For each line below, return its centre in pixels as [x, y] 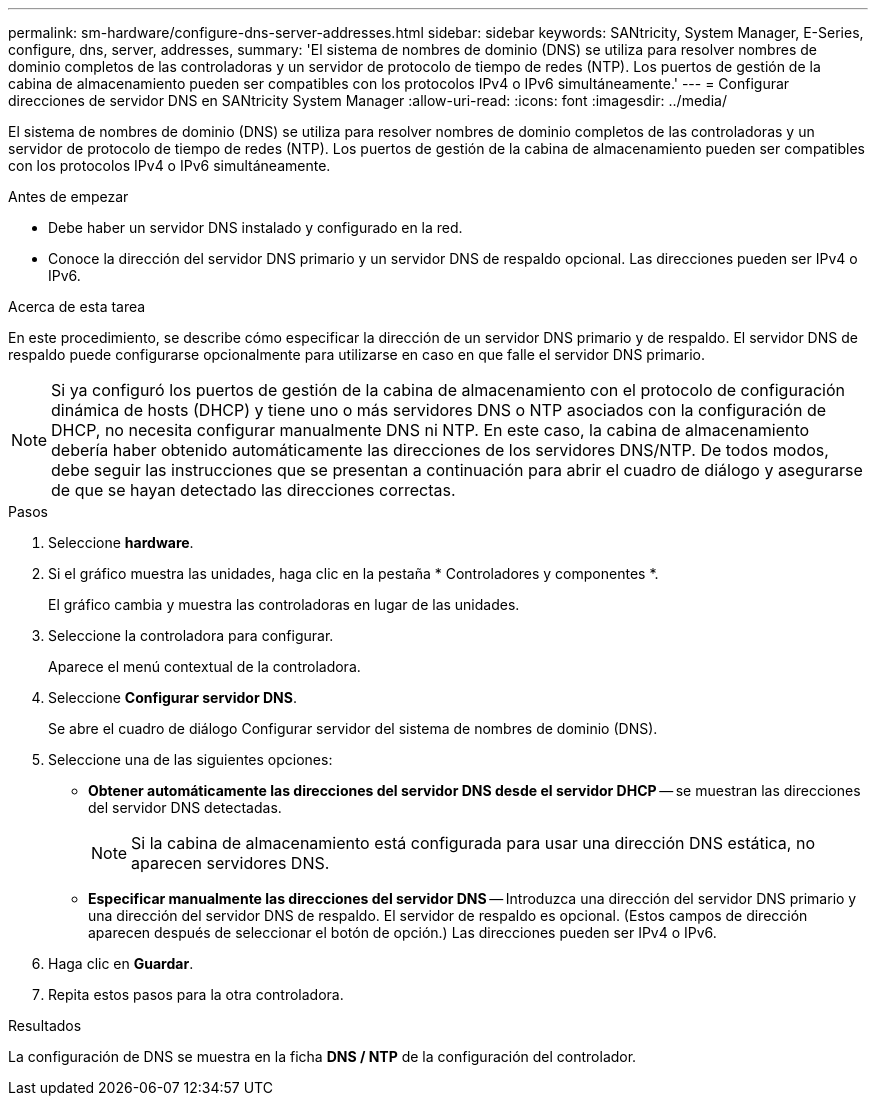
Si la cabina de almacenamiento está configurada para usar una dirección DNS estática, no [473, 843]
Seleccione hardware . [121, 542]
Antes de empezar [68, 196]
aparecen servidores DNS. [230, 863]
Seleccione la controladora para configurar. [191, 635]
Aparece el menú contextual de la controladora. [204, 666]
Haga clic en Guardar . [121, 963]
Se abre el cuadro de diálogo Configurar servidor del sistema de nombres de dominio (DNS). [353, 728]
